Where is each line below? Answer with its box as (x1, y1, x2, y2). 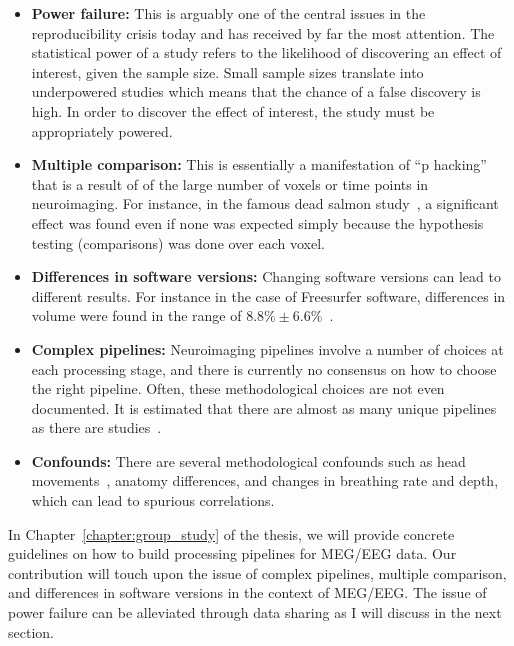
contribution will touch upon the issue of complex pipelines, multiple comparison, (8, 562, 507, 583)
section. (8, 621, 54, 642)
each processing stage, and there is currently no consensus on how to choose (31, 358, 497, 379)
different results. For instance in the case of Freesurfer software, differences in (31, 285, 506, 306)
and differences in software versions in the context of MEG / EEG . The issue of (8, 582, 487, 603)
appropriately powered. (31, 120, 173, 141)
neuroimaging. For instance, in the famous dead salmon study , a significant (31, 193, 499, 214)
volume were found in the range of (31, 305, 242, 326)
